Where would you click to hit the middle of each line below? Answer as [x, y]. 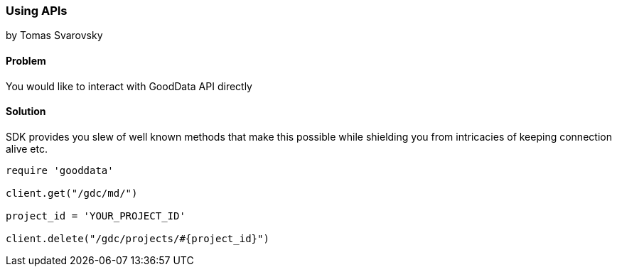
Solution [26, 111]
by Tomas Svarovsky [54, 36]
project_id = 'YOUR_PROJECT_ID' [96, 216]
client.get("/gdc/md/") [72, 193]
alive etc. [27, 148]
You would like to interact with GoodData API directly [129, 86]
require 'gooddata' [60, 170]
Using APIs [37, 11]
